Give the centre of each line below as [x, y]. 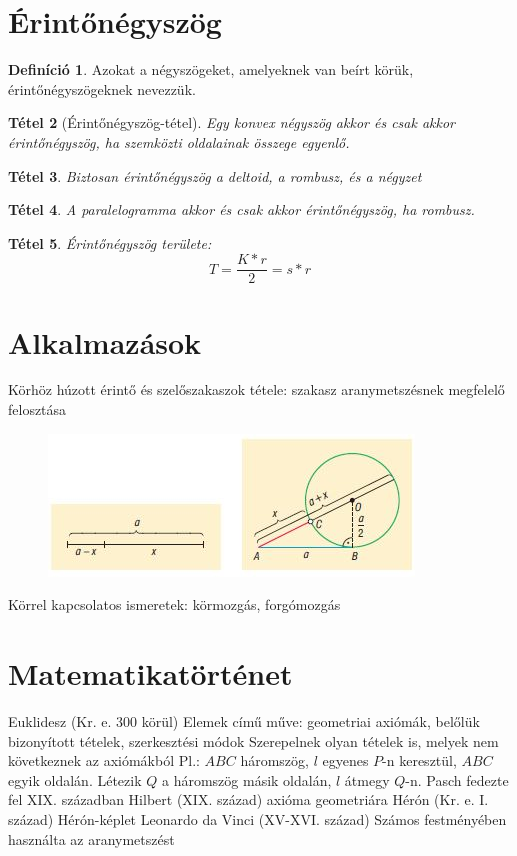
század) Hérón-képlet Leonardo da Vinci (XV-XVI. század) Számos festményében [257, 818]
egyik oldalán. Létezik [75, 779]
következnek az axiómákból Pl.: [104, 760]
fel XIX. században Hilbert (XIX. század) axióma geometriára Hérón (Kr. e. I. [248, 799]
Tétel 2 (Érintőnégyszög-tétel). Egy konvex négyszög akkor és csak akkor [232, 122]
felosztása [37, 409]
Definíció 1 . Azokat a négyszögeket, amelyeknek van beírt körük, [211, 69]
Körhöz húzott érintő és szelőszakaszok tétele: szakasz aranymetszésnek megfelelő [256, 389]
